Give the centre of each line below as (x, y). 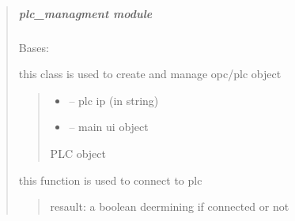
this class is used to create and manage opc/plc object (150, 74)
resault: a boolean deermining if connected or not (170, 206)
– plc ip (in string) (114, 100)
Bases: (34, 47)
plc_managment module (85, 13)
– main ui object (109, 127)
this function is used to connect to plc (110, 180)
